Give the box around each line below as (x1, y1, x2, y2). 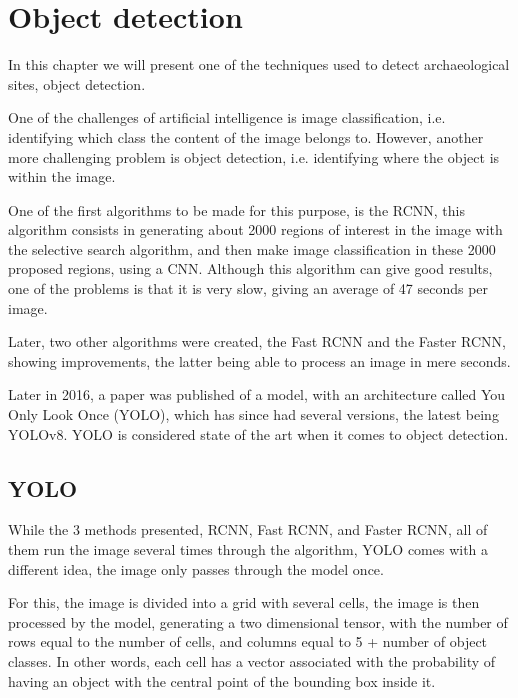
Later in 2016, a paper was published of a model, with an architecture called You (8, 384, 506, 405)
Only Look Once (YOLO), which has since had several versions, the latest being (8, 404, 499, 425)
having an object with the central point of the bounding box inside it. (8, 670, 436, 691)
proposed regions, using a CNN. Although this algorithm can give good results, (8, 258, 493, 279)
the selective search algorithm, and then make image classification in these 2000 (8, 238, 496, 259)
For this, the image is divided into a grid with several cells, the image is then (8, 592, 480, 613)
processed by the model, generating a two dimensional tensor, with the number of (8, 611, 508, 632)
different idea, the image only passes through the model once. (8, 558, 384, 579)
